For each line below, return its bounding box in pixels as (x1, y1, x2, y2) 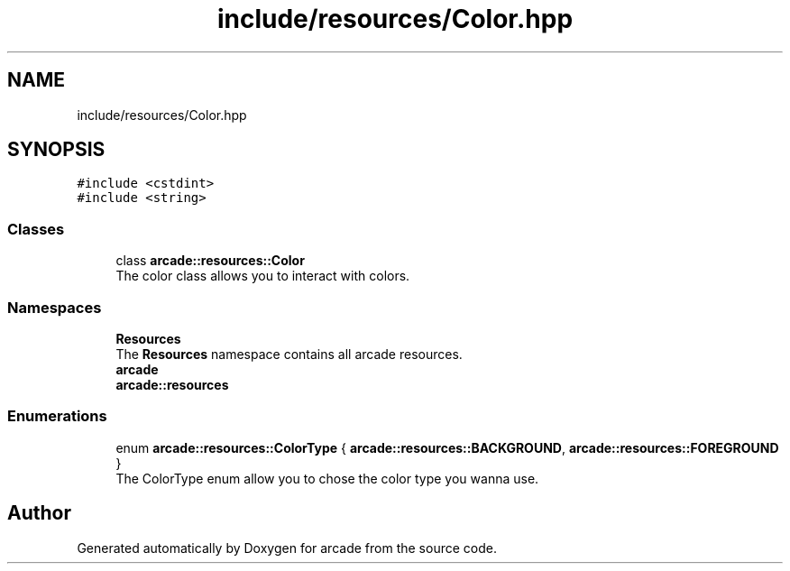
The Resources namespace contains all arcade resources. (115, 345, 463, 362)
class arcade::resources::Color (115, 253, 305, 269)
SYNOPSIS (7, 138, 106, 161)
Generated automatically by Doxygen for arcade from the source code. (77, 539, 497, 556)
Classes (7, 219, 65, 238)
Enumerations (7, 407, 107, 426)
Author (7, 502, 71, 525)
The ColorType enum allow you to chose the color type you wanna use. (115, 470, 539, 486)
